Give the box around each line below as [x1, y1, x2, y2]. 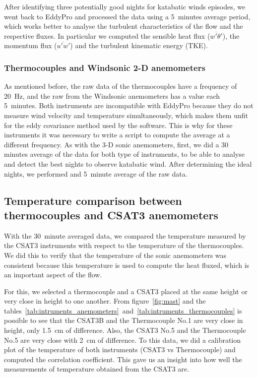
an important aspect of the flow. [4, 269, 102, 280]
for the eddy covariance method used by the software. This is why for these [4, 120, 233, 130]
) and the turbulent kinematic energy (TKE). [70, 40, 208, 51]
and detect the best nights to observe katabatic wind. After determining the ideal [4, 158, 252, 169]
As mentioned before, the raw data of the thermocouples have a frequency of [4, 81, 237, 91]
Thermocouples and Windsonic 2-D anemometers [4, 61, 205, 73]
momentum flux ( [4, 40, 57, 51]
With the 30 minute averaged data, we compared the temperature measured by [4, 230, 246, 241]
